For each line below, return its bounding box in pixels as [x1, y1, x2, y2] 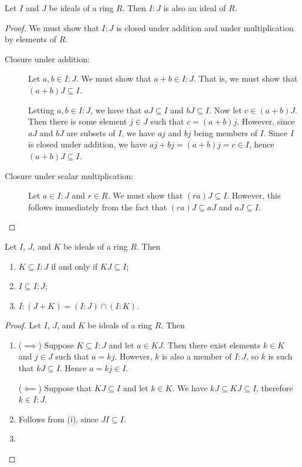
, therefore [256, 381, 293, 394]
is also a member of [162, 350, 232, 362]
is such [268, 350, 293, 362]
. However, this [226, 189, 281, 201]
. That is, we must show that [194, 72, 298, 85]
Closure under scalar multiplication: [5, 169, 134, 182]
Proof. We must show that [5, 21, 99, 33]
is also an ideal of [163, 2, 226, 14]
